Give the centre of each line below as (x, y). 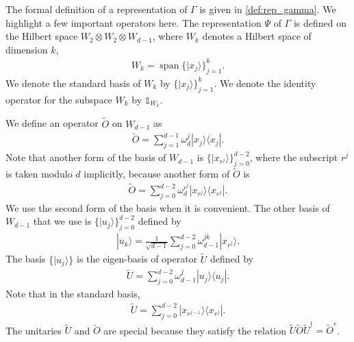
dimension (27, 49)
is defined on (320, 22)
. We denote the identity (265, 83)
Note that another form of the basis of (86, 157)
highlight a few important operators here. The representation (134, 22)
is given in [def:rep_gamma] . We (268, 9)
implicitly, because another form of (157, 174)
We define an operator (52, 123)
